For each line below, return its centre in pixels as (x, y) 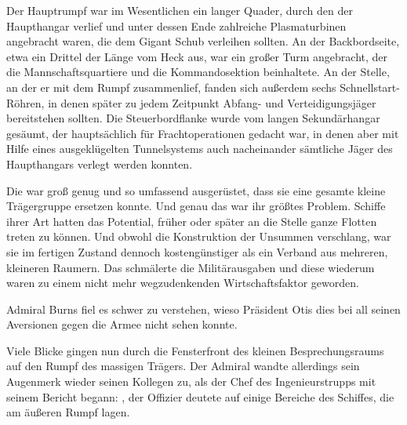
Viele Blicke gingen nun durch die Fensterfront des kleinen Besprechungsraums (195, 350)
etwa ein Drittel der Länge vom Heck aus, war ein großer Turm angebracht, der (197, 56)
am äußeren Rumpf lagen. (68, 412)
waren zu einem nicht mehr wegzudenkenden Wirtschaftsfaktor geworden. (183, 283)
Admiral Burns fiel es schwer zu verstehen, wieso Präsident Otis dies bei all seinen (203, 309)
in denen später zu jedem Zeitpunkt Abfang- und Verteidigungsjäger (212, 102)
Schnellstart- (370, 87)
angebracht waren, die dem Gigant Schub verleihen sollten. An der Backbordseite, (203, 41)
